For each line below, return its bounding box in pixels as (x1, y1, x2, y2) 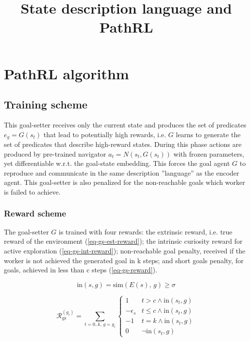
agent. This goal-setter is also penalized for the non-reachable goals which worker (4, 177, 245, 187)
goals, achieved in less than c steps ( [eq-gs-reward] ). (4, 265, 157, 275)
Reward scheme (4, 207, 67, 219)
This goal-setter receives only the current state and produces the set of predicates (4, 119, 247, 129)
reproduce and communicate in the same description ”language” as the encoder (4, 167, 239, 178)
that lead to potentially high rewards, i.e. (43, 129, 166, 139)
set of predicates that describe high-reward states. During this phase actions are (4, 139, 242, 149)
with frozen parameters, (173, 148, 244, 159)
